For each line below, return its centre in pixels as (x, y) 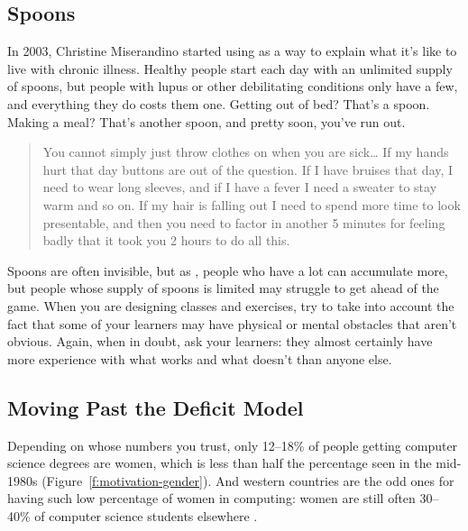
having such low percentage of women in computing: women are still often (211, 498)
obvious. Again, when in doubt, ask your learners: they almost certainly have (220, 341)
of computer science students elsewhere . (146, 515)
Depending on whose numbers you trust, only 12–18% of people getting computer (233, 445)
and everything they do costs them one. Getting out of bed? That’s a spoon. (219, 103)
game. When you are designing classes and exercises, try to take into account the (231, 305)
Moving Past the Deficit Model (156, 407)
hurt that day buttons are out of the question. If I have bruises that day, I (248, 169)
